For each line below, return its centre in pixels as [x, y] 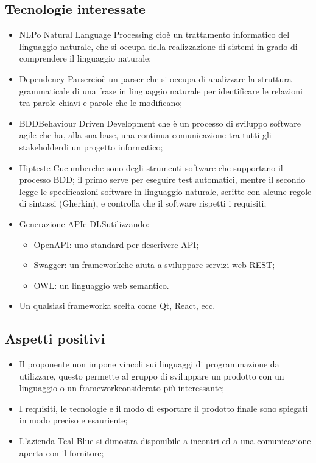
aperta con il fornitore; [61, 452]
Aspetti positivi [55, 338]
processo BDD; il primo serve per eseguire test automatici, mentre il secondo [162, 179]
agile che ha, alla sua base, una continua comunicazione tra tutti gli [145, 135]
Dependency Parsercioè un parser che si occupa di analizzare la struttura [155, 78]
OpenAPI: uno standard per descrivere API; [116, 244]
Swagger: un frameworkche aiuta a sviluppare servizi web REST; [154, 265]
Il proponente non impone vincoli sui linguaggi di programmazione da [149, 364]
